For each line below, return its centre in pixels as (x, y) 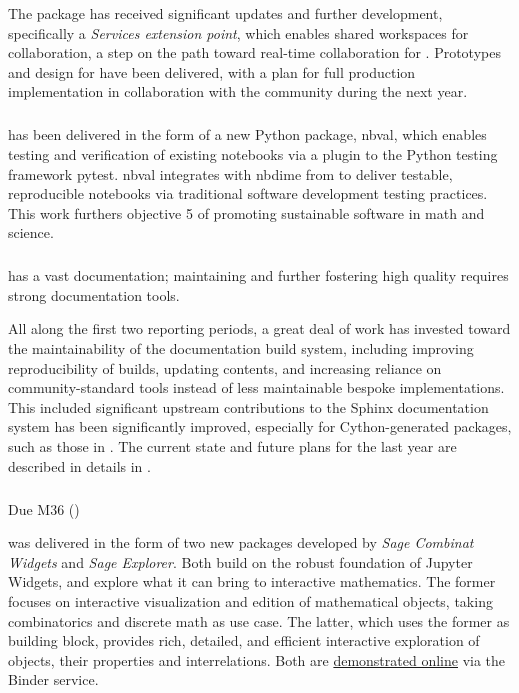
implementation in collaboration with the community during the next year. (238, 91)
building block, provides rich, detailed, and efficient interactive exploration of (244, 640)
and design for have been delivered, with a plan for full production (212, 71)
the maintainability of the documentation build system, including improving (241, 348)
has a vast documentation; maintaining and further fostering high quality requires (258, 275)
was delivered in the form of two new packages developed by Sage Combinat (241, 542)
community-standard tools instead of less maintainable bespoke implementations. (256, 387)
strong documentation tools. (94, 294)
